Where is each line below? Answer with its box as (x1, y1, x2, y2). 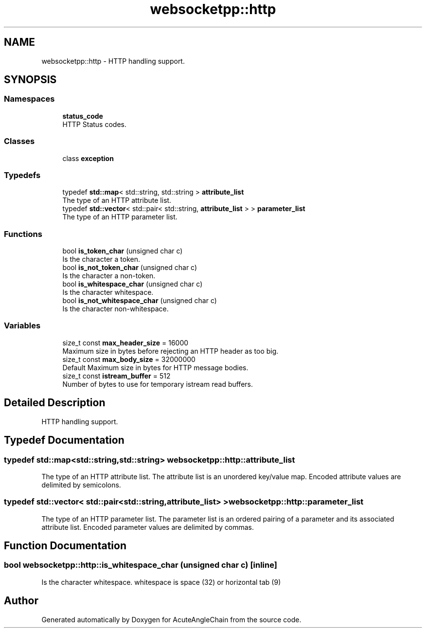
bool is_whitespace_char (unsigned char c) (62, 280, 203, 289)
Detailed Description (4, 397, 106, 409)
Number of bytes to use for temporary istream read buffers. (62, 379, 253, 388)
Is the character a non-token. (62, 271, 156, 280)
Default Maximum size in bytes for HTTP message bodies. (62, 363, 248, 372)
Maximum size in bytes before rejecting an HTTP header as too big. (62, 346, 279, 355)
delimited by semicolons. (41, 480, 121, 489)
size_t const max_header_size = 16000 (62, 338, 189, 347)
